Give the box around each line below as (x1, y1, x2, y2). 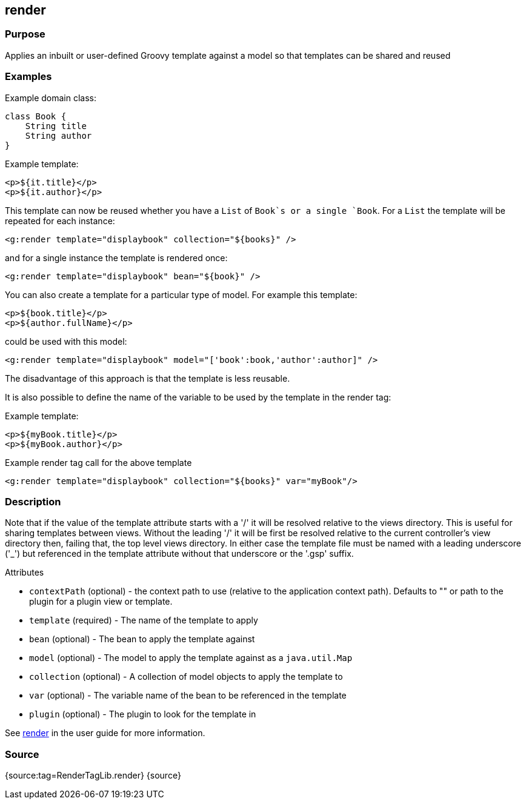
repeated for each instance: (5, 215, 115, 226)
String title (25, 121, 87, 131)
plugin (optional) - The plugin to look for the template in (29, 709, 256, 720)
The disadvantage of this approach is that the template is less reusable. (5, 373, 290, 384)
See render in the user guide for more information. (5, 728, 205, 739)
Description (5, 495, 61, 508)
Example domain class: (5, 92, 96, 103)
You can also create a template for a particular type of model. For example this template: (5, 289, 358, 300)
